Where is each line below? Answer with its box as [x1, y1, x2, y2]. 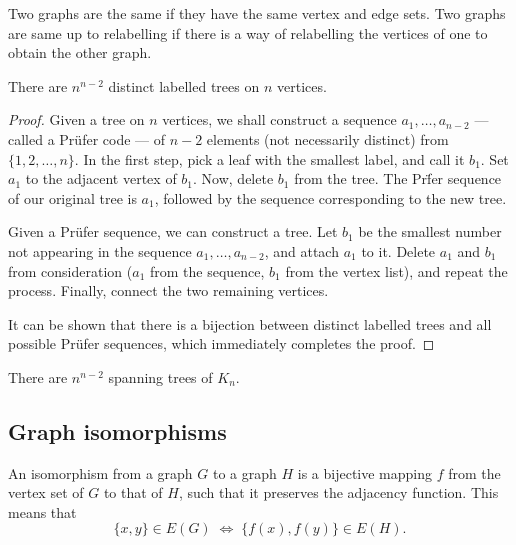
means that [8, 501, 77, 522]
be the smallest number [358, 221, 502, 242]
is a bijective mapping [297, 462, 433, 483]
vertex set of [8, 482, 84, 503]
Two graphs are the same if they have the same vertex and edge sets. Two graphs [8, 3, 506, 23]
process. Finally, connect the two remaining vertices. [8, 280, 329, 301]
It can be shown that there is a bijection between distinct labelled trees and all [8, 313, 492, 334]
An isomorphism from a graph [8, 462, 193, 483]
